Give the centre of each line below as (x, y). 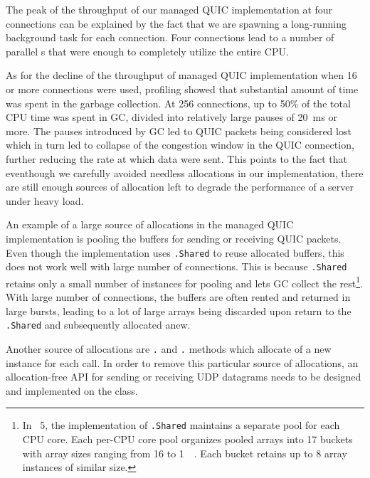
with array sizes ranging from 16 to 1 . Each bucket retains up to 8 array (185, 453)
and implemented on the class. (72, 390)
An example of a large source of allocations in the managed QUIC (150, 224)
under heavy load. (45, 200)
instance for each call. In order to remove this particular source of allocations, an (182, 362)
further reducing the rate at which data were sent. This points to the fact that (176, 158)
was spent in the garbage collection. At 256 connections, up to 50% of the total (178, 103)
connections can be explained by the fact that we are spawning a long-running (176, 23)
